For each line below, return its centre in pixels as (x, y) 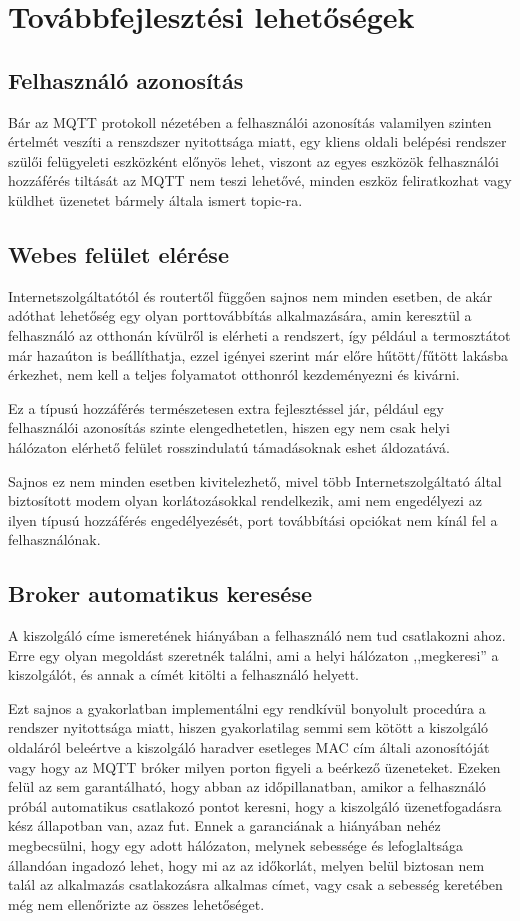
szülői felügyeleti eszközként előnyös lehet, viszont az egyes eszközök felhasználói (253, 160)
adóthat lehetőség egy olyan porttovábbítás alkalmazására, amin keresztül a (240, 315)
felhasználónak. (54, 539)
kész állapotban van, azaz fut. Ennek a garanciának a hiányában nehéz (224, 825)
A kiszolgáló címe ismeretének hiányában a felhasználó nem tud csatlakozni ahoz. (257, 635)
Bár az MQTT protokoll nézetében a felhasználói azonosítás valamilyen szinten (250, 121)
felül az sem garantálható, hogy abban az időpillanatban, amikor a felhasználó (247, 786)
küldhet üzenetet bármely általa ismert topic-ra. (155, 199)
